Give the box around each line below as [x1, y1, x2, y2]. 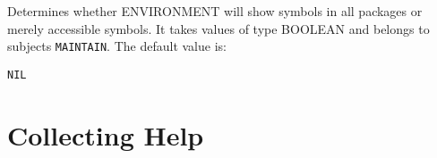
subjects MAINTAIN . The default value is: [7, 37, 227, 55]
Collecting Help [7, 116, 204, 153]
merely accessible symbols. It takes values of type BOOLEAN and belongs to [7, 19, 430, 37]
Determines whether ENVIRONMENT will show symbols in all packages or [7, 2, 423, 20]
